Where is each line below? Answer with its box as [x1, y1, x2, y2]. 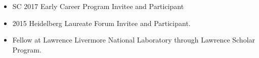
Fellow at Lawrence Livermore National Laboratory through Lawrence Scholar [12, 34, 255, 45]
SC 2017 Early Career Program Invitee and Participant [12, 1, 184, 11]
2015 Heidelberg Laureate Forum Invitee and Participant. [12, 17, 191, 28]
